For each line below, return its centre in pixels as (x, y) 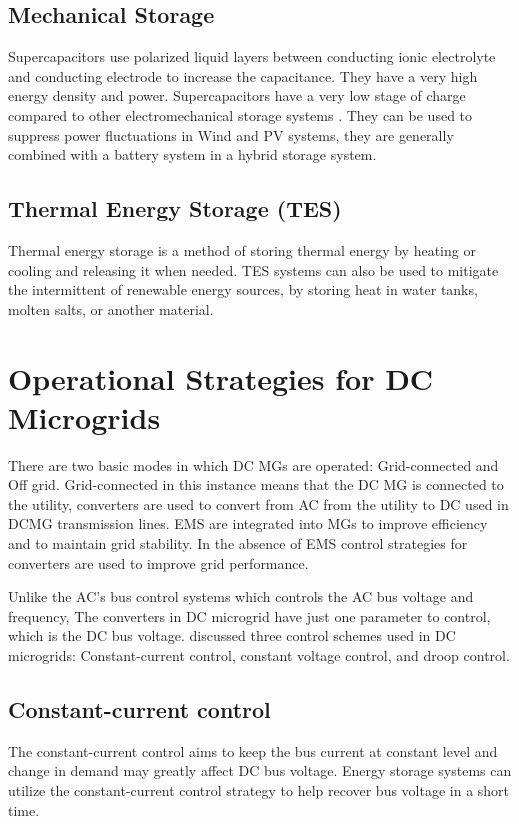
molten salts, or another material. (111, 308)
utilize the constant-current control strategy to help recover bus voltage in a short (259, 789)
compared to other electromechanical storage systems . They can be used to (240, 114)
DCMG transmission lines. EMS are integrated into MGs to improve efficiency (248, 523)
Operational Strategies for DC (221, 377)
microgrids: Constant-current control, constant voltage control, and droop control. (259, 655)
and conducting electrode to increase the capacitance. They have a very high (243, 75)
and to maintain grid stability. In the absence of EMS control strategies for (238, 543)
